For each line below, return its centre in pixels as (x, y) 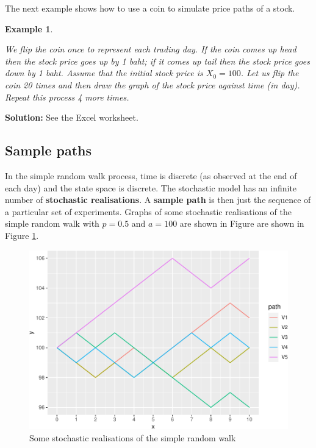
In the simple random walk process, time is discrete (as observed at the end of (151, 175)
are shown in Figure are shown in (242, 223)
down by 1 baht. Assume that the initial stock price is (104, 73)
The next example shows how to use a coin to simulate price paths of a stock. (150, 8)
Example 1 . (29, 28)
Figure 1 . (22, 235)
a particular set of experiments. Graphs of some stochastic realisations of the (148, 211)
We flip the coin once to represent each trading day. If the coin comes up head (151, 49)
